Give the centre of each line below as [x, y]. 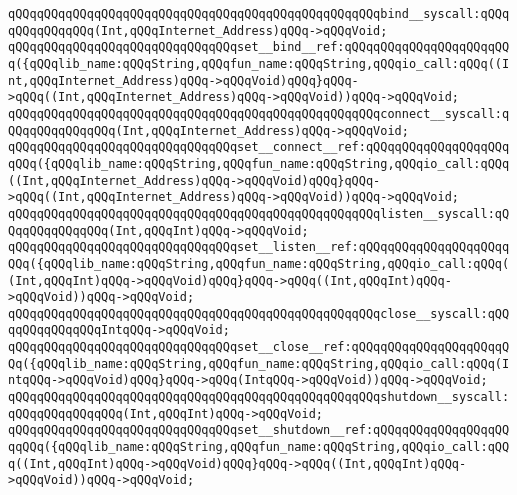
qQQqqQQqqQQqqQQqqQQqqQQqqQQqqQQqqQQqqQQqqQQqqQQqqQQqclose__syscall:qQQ [259, 313]
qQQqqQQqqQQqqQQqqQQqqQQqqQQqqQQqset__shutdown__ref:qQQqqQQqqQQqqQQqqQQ [259, 430]
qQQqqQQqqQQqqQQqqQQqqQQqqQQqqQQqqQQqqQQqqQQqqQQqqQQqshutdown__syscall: [259, 397]
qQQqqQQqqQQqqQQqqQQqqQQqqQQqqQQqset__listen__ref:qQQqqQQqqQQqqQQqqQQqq [259, 247]
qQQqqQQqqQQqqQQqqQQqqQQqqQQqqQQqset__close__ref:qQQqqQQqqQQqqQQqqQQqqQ [259, 347]
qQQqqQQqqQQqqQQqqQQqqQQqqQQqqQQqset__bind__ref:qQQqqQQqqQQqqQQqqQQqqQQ [259, 47]
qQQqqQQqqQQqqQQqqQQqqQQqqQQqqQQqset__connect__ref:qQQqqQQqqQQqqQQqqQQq [259, 147]
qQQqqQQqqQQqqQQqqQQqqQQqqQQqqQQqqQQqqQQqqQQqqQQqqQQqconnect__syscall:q [259, 113]
